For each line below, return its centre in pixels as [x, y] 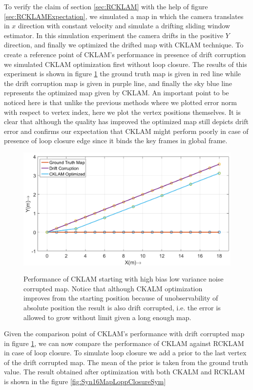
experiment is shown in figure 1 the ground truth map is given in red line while [123, 74]
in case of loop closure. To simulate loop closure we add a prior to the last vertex [125, 353]
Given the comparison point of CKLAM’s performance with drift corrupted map [124, 334]
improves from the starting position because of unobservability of [121, 298]
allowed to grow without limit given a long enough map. [107, 317]
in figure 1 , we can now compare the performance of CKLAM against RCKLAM [124, 343]
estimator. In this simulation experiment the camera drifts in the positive [114, 35]
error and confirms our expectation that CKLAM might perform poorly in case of [126, 131]
